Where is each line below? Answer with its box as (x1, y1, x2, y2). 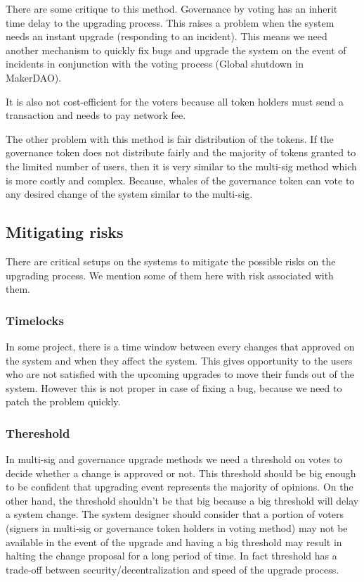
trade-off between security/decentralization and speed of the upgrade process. (6, 562, 339, 576)
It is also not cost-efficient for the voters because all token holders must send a (6, 94, 344, 108)
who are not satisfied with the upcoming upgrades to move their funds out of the (6, 367, 354, 381)
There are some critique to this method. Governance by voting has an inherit (6, 1, 338, 15)
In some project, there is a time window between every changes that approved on (6, 339, 355, 353)
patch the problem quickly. (6, 394, 121, 409)
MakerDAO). (6, 70, 62, 84)
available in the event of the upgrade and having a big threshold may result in (6, 534, 342, 549)
